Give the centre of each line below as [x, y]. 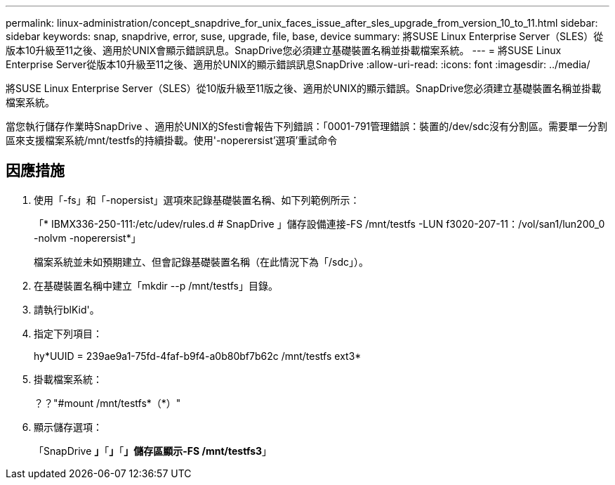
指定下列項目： [68, 333]
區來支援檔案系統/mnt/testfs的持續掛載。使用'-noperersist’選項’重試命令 [172, 140]
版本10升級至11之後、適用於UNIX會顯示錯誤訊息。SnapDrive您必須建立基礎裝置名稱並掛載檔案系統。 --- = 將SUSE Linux [284, 50]
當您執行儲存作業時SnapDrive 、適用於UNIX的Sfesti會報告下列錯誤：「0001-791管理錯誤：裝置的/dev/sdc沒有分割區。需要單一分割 [306, 126]
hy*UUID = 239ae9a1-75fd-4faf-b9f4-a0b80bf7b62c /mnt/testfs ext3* [198, 356]
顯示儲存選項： [68, 427]
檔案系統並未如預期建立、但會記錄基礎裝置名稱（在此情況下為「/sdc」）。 [201, 261]
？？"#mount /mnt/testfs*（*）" [107, 403]
